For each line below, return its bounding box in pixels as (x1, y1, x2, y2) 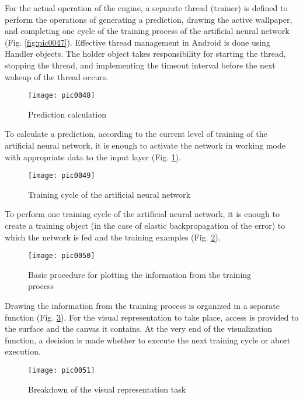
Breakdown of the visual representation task (28, 383, 186, 395)
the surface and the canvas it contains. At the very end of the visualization (5, 322, 273, 335)
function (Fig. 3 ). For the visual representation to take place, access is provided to (5, 311, 299, 323)
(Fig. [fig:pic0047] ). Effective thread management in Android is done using (5, 36, 270, 48)
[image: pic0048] (28, 91, 95, 100)
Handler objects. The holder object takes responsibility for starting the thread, (5, 47, 286, 60)
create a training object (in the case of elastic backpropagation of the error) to (5, 219, 285, 232)
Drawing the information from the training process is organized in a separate (5, 300, 280, 312)
